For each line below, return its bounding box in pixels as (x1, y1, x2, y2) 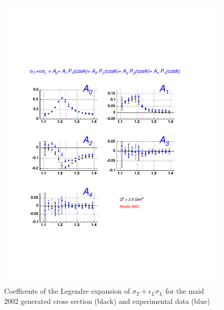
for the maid (165, 286, 204, 296)
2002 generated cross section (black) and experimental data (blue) (4, 296, 210, 306)
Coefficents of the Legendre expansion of (4, 286, 130, 296)
